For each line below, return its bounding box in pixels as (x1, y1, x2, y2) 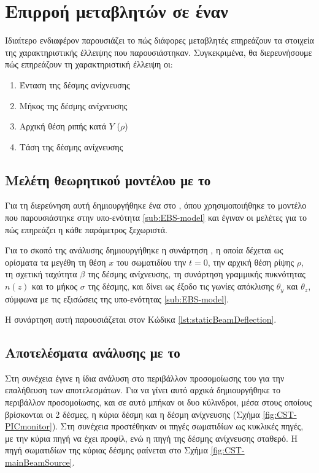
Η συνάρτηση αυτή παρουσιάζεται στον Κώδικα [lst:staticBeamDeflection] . (5, 313, 277, 326)
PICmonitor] (5, 420, 52, 433)
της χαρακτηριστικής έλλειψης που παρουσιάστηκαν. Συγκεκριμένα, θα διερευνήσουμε (5, 45, 312, 58)
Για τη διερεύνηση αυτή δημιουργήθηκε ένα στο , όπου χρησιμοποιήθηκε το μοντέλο (5, 199, 307, 212)
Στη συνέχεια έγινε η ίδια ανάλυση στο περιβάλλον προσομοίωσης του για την (5, 371, 285, 384)
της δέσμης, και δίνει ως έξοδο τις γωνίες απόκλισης (88, 280, 274, 293)
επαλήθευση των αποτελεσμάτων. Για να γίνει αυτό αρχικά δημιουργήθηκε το (5, 383, 280, 396)
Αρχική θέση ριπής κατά (19, 120, 106, 133)
